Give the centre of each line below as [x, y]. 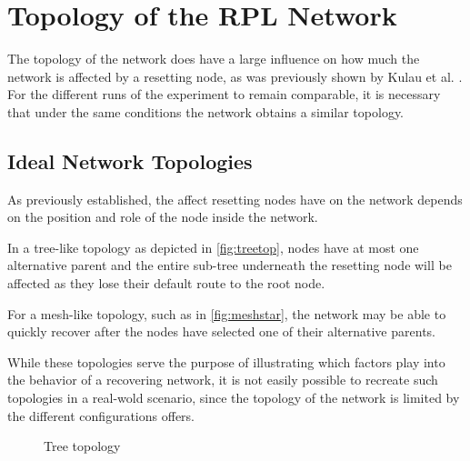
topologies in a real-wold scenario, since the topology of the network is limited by [234, 398]
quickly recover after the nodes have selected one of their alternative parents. [221, 331]
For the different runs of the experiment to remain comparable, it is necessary [224, 94]
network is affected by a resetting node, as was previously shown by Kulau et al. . [235, 76]
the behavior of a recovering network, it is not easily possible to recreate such [223, 380]
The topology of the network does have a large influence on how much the [214, 59]
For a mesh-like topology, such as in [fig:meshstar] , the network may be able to [227, 313]
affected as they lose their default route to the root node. [166, 283]
